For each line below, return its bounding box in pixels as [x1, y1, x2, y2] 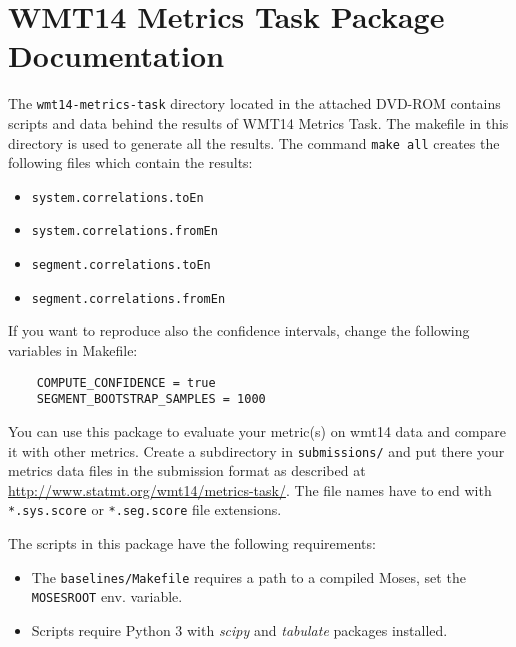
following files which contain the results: [8, 152, 253, 173]
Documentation [8, 35, 225, 76]
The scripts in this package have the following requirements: [8, 533, 376, 554]
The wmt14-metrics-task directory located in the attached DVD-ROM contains [8, 93, 501, 114]
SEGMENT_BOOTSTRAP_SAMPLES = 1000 [36, 392, 266, 407]
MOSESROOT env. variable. [31, 586, 183, 607]
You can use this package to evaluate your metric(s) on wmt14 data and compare [8, 420, 507, 441]
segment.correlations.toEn [31, 258, 211, 273]
